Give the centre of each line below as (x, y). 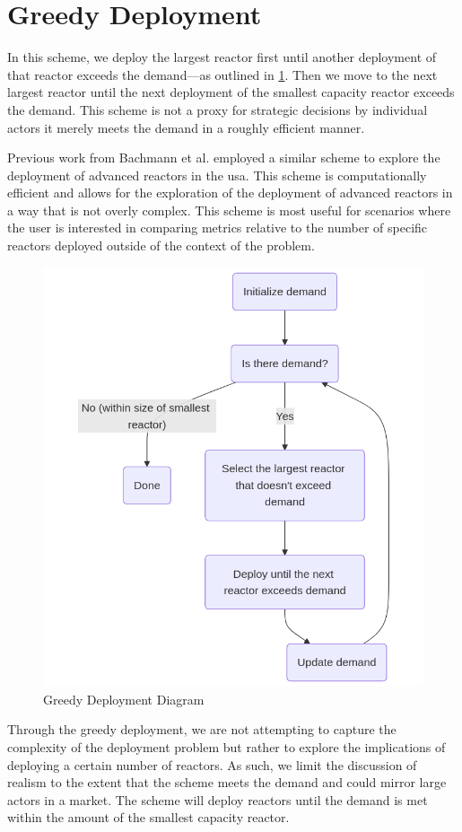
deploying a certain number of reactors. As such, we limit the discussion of (212, 764)
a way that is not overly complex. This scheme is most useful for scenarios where (229, 210)
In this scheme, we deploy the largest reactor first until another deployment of (222, 57)
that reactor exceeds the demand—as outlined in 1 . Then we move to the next (222, 74)
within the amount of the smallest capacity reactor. (148, 817)
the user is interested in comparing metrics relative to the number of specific (218, 228)
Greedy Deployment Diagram (124, 699)
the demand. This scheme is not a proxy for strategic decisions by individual (218, 109)
